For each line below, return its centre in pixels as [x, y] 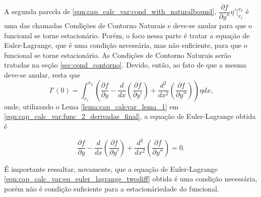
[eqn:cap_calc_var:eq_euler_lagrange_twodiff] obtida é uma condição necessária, [131, 179]
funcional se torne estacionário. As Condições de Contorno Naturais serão [118, 55]
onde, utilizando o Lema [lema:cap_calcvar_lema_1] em [91, 106]
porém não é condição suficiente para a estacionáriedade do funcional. [112, 188]
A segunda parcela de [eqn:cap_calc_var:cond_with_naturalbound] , [110, 11]
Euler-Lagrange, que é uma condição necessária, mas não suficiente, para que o [126, 45]
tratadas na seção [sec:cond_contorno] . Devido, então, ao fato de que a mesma [125, 65]
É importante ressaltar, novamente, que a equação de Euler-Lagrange [111, 169]
